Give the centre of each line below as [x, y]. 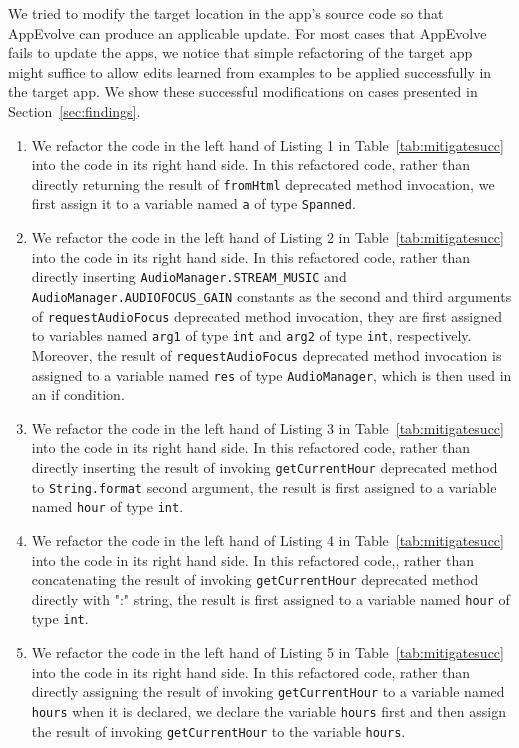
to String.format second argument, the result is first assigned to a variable [264, 486]
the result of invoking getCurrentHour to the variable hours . [218, 730]
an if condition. [78, 394]
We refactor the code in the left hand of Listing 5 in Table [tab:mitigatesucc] [267, 652]
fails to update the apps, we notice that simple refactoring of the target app [240, 52]
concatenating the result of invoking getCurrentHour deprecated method [255, 579]
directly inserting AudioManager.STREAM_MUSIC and [189, 276]
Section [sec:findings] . [74, 110]
